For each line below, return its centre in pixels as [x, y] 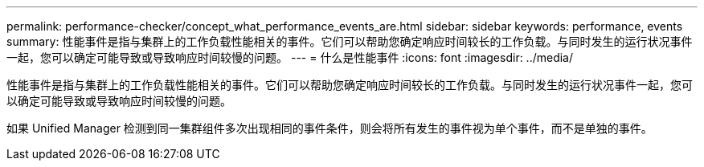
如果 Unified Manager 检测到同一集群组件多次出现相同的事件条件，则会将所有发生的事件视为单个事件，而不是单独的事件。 [329, 128]
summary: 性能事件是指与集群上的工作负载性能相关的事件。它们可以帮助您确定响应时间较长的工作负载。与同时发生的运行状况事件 [350, 41]
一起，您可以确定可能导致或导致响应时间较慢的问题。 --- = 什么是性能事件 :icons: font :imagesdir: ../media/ [290, 57]
